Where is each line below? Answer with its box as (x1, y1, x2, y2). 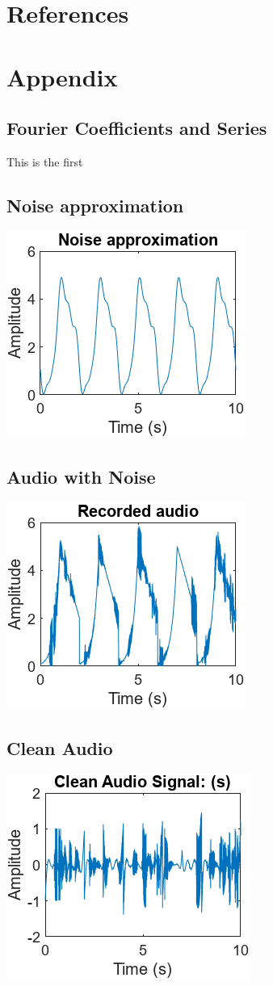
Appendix (6, 60, 118, 93)
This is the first (6, 153, 83, 170)
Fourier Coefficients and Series (6, 115, 267, 141)
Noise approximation (6, 192, 184, 217)
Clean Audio (6, 735, 113, 760)
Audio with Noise (6, 464, 156, 489)
